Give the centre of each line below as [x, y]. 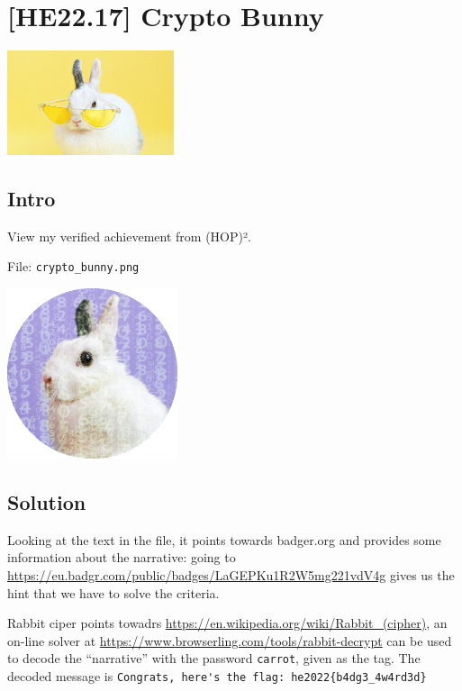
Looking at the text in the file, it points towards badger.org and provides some [224, 539]
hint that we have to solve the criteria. [113, 592]
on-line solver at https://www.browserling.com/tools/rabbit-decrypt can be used [230, 640]
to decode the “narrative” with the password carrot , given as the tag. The [214, 658]
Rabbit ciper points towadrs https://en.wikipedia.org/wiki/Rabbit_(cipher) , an [227, 623]
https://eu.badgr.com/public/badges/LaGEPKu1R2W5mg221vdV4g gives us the [231, 574]
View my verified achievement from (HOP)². [129, 236]
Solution [47, 501]
